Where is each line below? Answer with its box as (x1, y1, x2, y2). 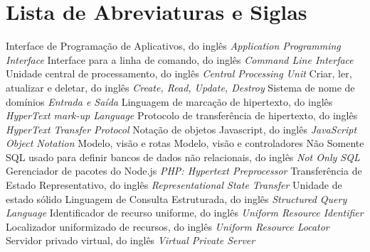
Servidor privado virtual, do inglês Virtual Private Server (6, 233, 255, 248)
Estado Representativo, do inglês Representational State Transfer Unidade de (6, 177, 342, 192)
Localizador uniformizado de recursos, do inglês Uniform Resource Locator (6, 219, 329, 234)
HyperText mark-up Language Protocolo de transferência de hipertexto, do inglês (6, 108, 358, 123)
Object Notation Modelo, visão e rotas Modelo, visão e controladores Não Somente (6, 136, 364, 150)
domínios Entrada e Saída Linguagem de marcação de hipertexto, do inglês (6, 94, 333, 109)
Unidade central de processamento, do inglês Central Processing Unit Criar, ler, (6, 66, 352, 81)
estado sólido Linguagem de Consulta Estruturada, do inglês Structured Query (6, 191, 347, 206)
